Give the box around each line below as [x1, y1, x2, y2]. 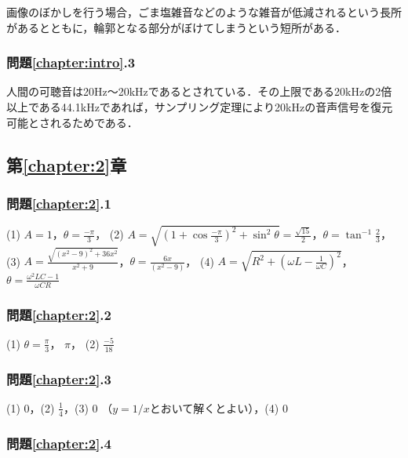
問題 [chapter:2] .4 [6, 433, 111, 453]
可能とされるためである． [6, 114, 138, 130]
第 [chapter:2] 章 [6, 152, 127, 176]
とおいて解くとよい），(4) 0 [149, 399, 288, 416]
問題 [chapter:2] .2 [6, 304, 111, 324]
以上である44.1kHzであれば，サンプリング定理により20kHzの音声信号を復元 [6, 99, 393, 114]
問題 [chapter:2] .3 [6, 369, 111, 388]
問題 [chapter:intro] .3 [6, 53, 136, 72]
